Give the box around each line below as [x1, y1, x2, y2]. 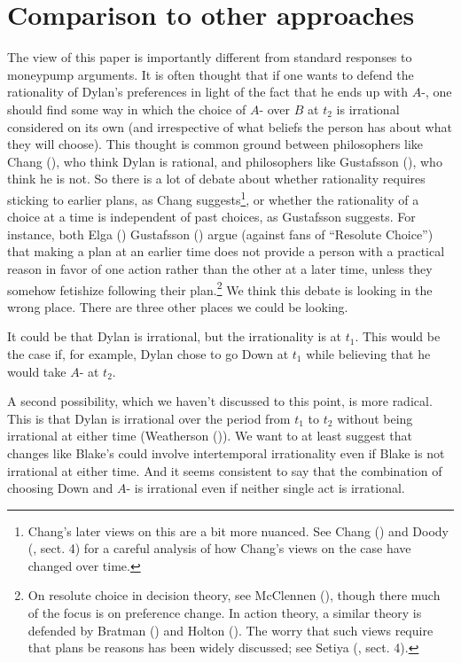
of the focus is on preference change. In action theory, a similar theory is [27, 604, 422, 622]
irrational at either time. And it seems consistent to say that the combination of [7, 461, 442, 480]
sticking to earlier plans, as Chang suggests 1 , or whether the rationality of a [7, 187, 419, 208]
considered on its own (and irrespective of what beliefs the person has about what [7, 117, 452, 136]
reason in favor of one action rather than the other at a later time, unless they [7, 259, 433, 277]
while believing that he [306, 344, 431, 363]
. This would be [355, 327, 441, 346]
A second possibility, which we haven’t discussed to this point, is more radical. [7, 392, 433, 410]
